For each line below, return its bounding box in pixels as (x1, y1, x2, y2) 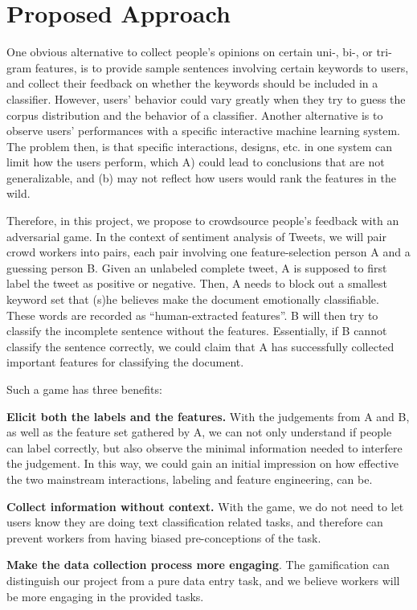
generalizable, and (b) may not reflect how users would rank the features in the (6, 169, 396, 186)
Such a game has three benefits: (6, 381, 162, 397)
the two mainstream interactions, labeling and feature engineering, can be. (6, 470, 373, 487)
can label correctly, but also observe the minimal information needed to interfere (6, 439, 403, 456)
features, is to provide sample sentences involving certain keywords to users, (35, 59, 409, 76)
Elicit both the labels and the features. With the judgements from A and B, (6, 407, 410, 424)
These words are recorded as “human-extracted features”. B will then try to (6, 306, 378, 323)
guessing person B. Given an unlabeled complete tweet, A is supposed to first (6, 259, 387, 276)
